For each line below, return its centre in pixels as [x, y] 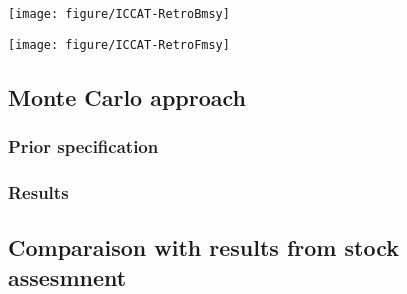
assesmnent [67, 276]
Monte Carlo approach [127, 96]
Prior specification [83, 146]
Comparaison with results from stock [203, 247]
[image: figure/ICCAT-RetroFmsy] [119, 44]
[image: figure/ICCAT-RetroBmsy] [119, 14]
